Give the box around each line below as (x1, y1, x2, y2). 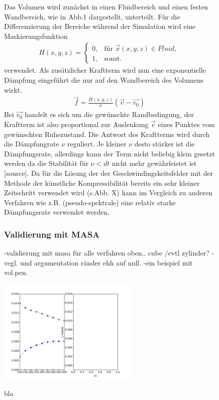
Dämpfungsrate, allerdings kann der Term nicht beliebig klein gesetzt (4, 148, 215, 158)
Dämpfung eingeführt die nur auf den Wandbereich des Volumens (4, 75, 204, 85)
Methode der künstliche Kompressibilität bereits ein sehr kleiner (4, 177, 200, 188)
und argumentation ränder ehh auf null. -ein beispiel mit (20, 257, 193, 267)
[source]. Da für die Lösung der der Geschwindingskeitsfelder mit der (4, 168, 213, 178)
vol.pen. (4, 267, 28, 277)
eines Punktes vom (158, 119, 215, 130)
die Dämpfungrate (4, 138, 59, 149)
